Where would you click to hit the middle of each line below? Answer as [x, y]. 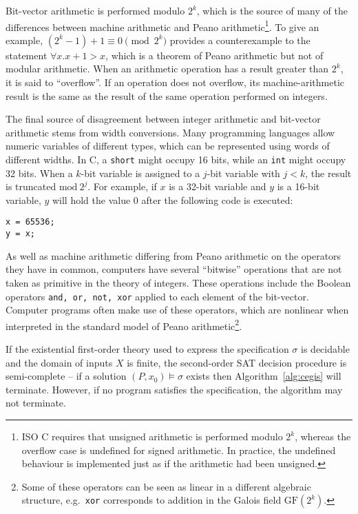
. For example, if [122, 186]
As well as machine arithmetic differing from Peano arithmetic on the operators [173, 255]
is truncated [31, 186]
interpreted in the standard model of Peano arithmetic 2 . [124, 325]
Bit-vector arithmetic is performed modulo [95, 10]
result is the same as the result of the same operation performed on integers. [167, 95]
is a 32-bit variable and [218, 186]
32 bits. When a [39, 173]
